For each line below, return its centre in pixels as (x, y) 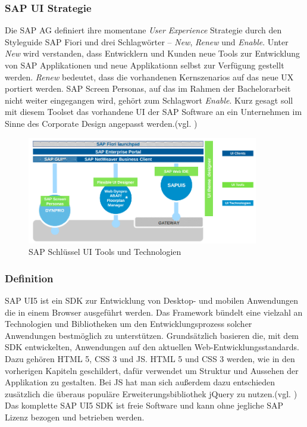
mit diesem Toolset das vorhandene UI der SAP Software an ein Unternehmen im (153, 112)
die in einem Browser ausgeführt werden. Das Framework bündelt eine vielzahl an (154, 312)
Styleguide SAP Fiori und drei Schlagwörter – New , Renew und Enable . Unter (147, 41)
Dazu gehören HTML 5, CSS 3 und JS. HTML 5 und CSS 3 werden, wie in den (150, 359)
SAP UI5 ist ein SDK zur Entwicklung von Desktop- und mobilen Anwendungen (151, 300)
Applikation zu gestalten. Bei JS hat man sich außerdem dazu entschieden (140, 382)
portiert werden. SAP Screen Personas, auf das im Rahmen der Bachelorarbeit (148, 88)
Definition (29, 278)
